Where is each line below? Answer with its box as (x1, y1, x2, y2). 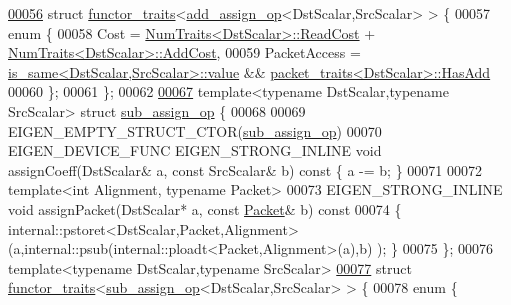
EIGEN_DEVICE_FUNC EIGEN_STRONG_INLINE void (8, 140, 382, 161)
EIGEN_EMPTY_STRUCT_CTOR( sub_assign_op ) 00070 (8, 120, 382, 141)
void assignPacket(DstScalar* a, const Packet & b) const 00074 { (8, 198, 402, 219)
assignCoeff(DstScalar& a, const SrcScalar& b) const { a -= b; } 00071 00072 (8, 159, 482, 180)
